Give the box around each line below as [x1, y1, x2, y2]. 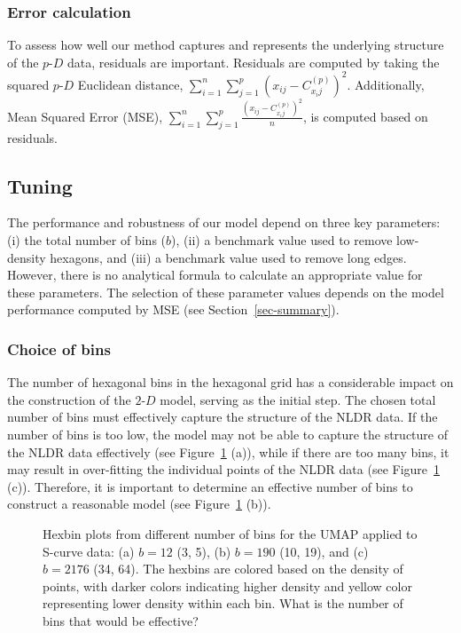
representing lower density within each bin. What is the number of [43, 594, 403, 613]
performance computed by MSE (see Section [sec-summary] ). [7, 300, 340, 319]
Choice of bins [7, 337, 111, 360]
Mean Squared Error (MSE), [7, 107, 163, 125]
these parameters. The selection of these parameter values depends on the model [7, 282, 444, 301]
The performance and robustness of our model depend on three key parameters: [7, 213, 441, 232]
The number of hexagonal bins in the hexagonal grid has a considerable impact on [7, 373, 454, 392]
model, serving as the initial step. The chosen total [160, 390, 436, 408]
